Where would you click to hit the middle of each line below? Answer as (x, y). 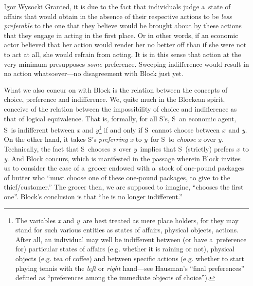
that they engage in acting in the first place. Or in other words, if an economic (121, 35)
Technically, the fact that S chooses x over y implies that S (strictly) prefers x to (126, 148)
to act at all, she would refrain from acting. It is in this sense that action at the (123, 54)
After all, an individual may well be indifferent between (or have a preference (131, 239)
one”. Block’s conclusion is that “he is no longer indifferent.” (93, 196)
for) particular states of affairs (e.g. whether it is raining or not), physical (125, 249)
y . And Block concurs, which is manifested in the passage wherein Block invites (122, 158)
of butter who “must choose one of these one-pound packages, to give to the (117, 177)
